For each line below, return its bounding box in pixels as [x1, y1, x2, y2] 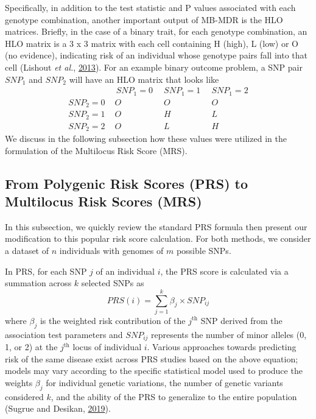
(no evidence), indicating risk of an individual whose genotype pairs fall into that [5, 49, 307, 62]
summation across [5, 276, 72, 289]
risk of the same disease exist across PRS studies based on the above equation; [5, 352, 298, 365]
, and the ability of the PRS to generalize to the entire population [51, 390, 297, 403]
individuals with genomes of [59, 244, 164, 257]
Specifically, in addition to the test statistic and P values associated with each [5, 1, 296, 13]
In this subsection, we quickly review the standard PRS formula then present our [5, 220, 307, 233]
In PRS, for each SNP [5, 264, 87, 277]
